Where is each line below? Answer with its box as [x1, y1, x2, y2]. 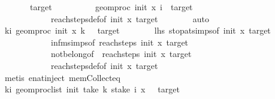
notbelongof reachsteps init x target [50, 47, 192, 60]
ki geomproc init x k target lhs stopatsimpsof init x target [4, 24, 271, 37]
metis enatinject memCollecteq [4, 71, 120, 83]
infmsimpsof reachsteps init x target [50, 35, 189, 48]
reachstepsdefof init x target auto [50, 12, 209, 25]
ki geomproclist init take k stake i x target [4, 83, 180, 95]
